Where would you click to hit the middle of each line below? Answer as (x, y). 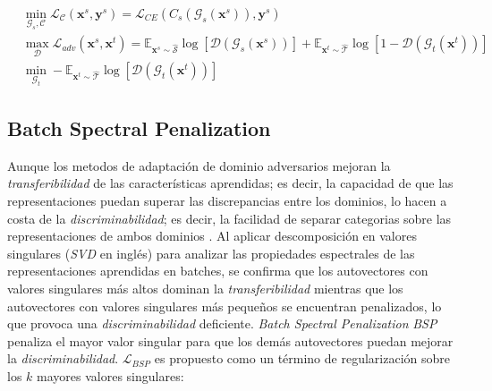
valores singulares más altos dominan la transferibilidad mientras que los (205, 289)
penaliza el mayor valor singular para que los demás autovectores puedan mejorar (230, 340)
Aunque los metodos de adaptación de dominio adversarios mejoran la (199, 165)
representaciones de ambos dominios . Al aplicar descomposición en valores (212, 236)
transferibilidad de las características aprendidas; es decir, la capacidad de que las (230, 183)
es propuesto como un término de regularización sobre (302, 358)
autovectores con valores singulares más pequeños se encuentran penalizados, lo (225, 306)
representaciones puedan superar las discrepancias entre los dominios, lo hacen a (227, 201)
